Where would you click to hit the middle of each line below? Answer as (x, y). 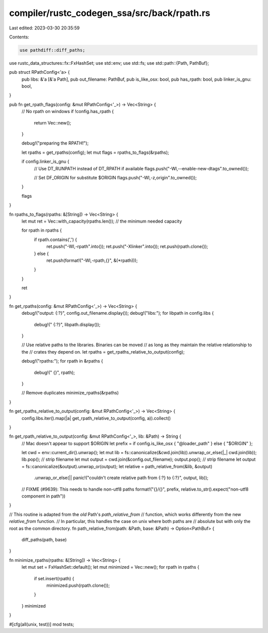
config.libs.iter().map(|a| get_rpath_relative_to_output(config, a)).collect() (96, 418)
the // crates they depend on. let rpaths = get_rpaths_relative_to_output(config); (103, 352)
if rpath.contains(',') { (55, 240)
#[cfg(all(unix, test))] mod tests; (42, 624)
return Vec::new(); (53, 123)
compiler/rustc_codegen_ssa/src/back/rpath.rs (110, 13)
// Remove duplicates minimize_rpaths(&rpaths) (70, 393)
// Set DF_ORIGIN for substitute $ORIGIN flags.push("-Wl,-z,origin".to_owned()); (115, 177)
